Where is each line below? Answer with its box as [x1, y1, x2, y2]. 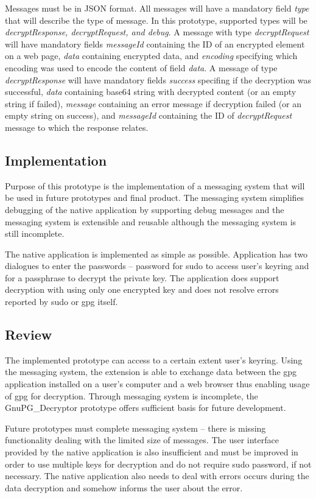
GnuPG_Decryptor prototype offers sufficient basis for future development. [5, 401, 286, 414]
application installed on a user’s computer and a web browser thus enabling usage [5, 377, 310, 390]
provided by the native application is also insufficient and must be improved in [5, 446, 298, 458]
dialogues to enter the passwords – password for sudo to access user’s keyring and [5, 259, 309, 272]
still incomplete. [5, 227, 65, 240]
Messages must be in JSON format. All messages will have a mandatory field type [5, 2, 309, 14]
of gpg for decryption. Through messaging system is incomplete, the [5, 389, 258, 402]
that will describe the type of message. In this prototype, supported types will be [5, 13, 307, 26]
